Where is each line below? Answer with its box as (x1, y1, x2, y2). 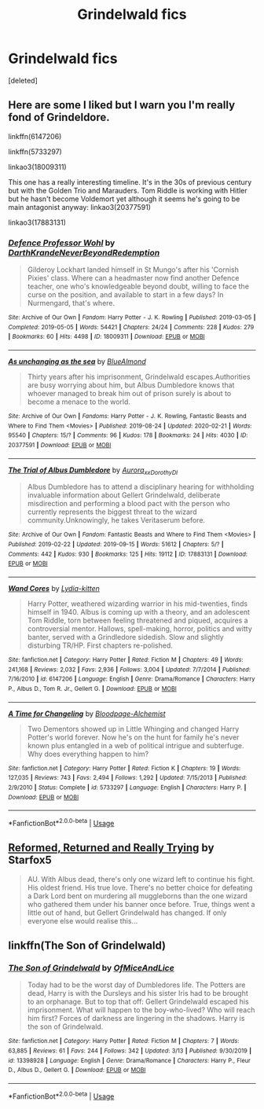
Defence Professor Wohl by (8, 237, 115, 248)
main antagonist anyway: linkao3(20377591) (8, 202, 152, 211)
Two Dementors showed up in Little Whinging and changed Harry (27, 724, 240, 733)
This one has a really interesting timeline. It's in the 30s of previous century (8, 177, 252, 186)
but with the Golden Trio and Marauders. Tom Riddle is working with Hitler (8, 185, 247, 195)
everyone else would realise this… (27, 916, 138, 925)
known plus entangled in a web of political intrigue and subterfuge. (27, 740, 245, 750)
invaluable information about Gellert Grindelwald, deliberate (27, 490, 221, 500)
